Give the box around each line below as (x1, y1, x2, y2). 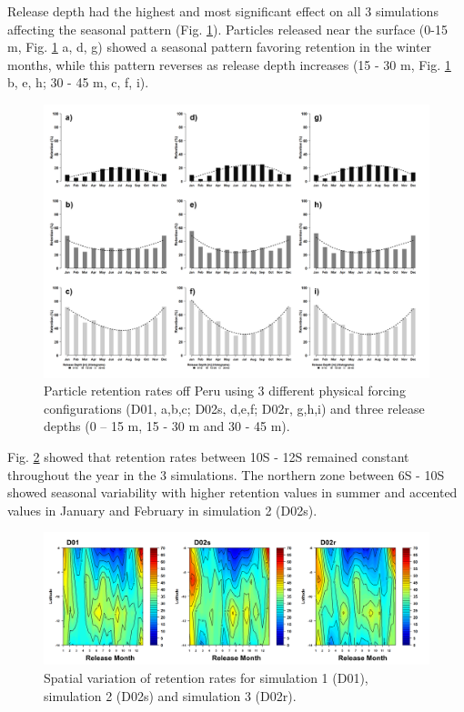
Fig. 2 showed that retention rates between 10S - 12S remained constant (7, 446, 409, 466)
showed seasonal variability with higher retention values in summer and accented (7, 483, 458, 502)
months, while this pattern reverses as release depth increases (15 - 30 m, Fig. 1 (7, 55, 451, 74)
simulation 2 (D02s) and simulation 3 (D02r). (44, 686, 297, 705)
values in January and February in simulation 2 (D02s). (7, 500, 318, 519)
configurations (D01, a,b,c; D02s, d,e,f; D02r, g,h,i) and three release (44, 398, 425, 417)
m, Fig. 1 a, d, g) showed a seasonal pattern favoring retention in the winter (7, 37, 432, 56)
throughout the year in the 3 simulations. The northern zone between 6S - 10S (7, 465, 445, 484)
